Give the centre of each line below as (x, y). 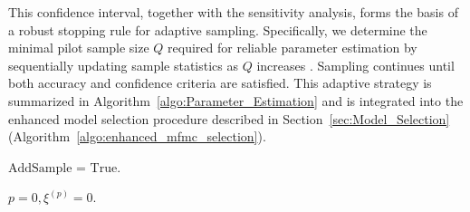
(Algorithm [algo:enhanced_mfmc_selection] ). (137, 136)
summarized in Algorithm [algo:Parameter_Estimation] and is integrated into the (236, 100)
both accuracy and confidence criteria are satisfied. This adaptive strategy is (220, 83)
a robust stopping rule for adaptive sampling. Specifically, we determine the (218, 29)
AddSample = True (63, 168)
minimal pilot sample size (79, 48)
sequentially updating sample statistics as (124, 65)
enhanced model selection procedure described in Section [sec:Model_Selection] (229, 118)
